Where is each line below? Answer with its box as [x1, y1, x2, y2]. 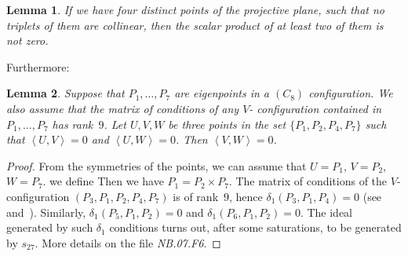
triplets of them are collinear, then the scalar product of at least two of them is [6, 16, 384, 33]
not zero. [6, 32, 49, 49]
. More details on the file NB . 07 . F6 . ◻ [35, 234, 221, 251]
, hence [229, 188, 263, 204]
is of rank [173, 188, 219, 204]
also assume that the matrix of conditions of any [6, 100, 239, 116]
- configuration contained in [249, 100, 382, 116]
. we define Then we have [42, 173, 164, 189]
